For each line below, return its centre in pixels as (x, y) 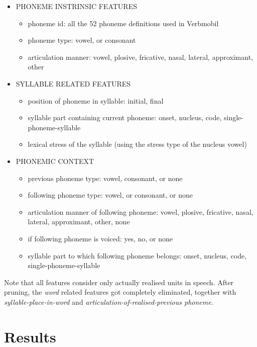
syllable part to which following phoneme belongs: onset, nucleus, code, (137, 255)
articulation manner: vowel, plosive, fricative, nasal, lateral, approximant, (140, 57)
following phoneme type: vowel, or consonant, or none (110, 195)
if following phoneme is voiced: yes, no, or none (100, 238)
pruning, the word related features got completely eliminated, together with (120, 292)
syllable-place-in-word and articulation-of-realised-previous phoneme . (109, 301)
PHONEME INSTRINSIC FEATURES (76, 6)
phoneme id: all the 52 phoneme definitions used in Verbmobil (123, 23)
